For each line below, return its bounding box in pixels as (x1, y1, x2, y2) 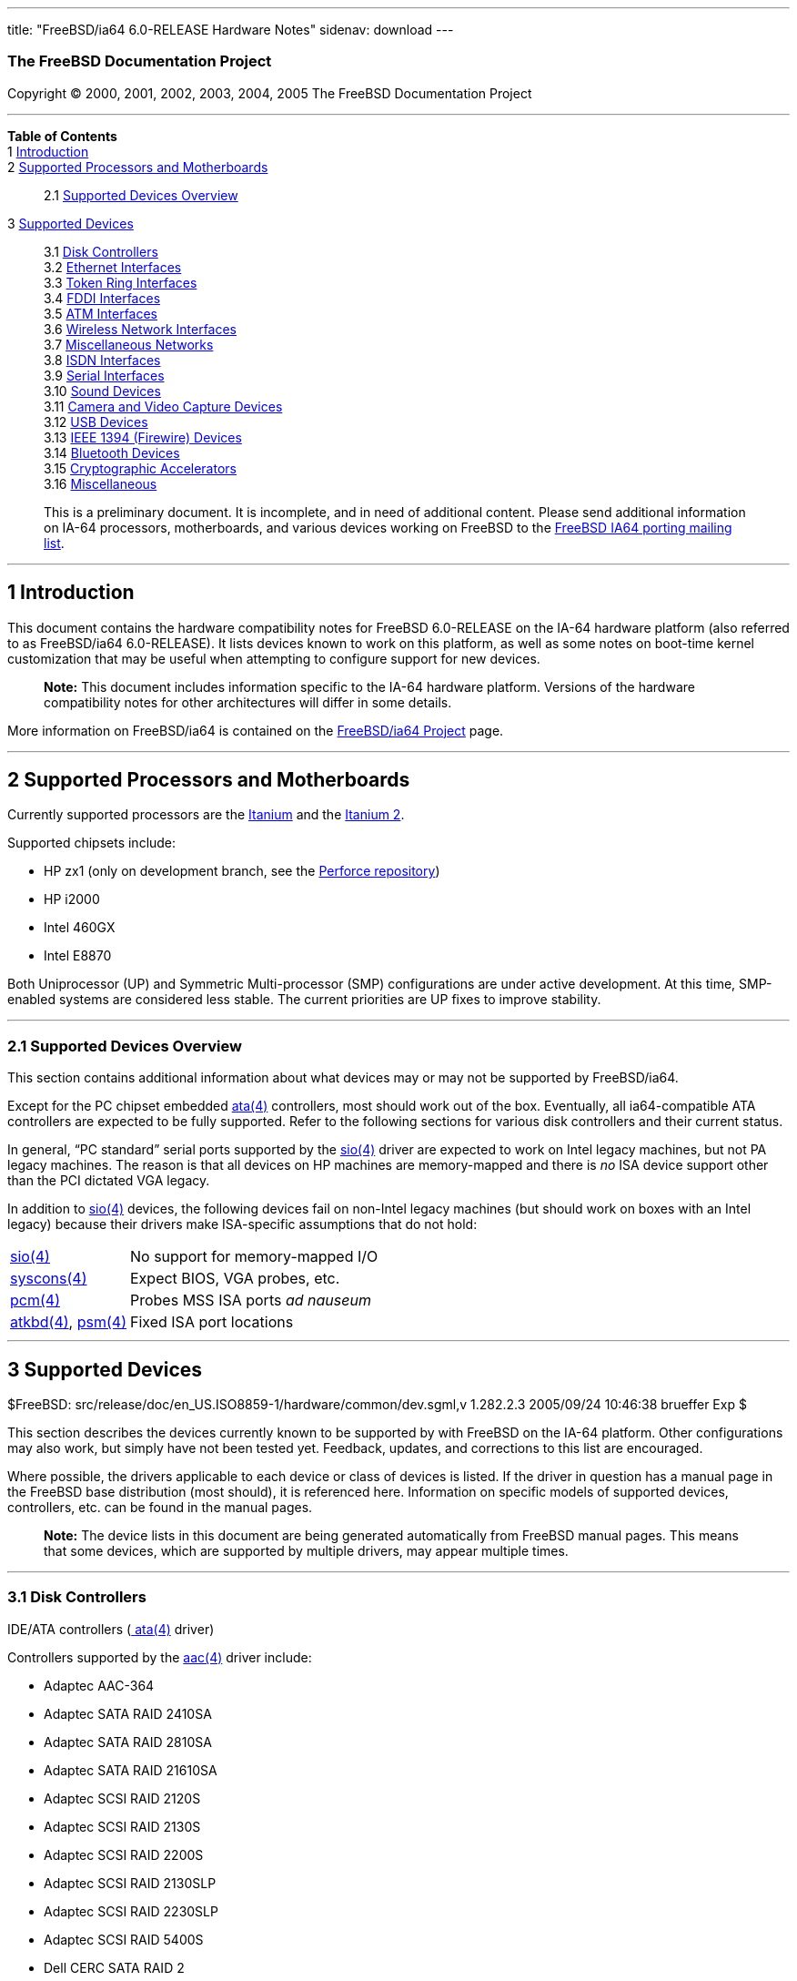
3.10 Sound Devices (44, 382, 161, 399)
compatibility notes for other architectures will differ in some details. (44, 694, 452, 710)
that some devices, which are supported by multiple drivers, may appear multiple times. (44, 1543, 569, 1559)
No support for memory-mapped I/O (130, 1247, 378, 1266)
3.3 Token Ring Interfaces (44, 274, 197, 290)
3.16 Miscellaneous (44, 475, 157, 492)
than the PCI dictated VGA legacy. (7, 1173, 210, 1189)
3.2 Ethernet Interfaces (44, 259, 182, 275)
